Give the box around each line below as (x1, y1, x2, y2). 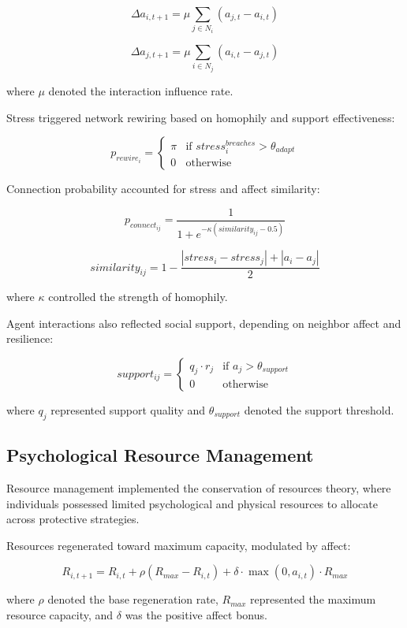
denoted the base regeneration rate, (47, 591, 218, 608)
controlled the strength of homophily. (48, 288, 228, 305)
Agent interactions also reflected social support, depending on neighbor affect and (6, 314, 401, 331)
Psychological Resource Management (6, 443, 314, 467)
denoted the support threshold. (244, 401, 394, 418)
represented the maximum (249, 591, 376, 608)
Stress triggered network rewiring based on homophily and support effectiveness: (6, 109, 395, 125)
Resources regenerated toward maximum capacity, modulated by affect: (6, 537, 351, 553)
